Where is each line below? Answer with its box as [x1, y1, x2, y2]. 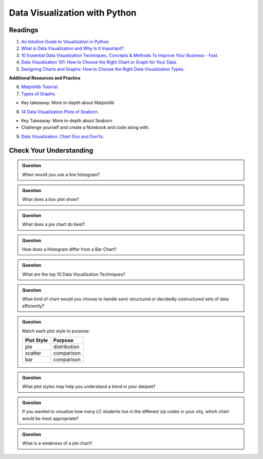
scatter [25, 350, 41, 357]
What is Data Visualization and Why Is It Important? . [21, 45, 125, 51]
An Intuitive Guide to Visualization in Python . [21, 39, 111, 45]
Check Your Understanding [9, 146, 94, 155]
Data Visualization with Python [9, 7, 136, 18]
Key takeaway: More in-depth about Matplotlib [21, 100, 114, 106]
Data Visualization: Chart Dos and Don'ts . [21, 133, 104, 139]
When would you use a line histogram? [22, 171, 100, 178]
